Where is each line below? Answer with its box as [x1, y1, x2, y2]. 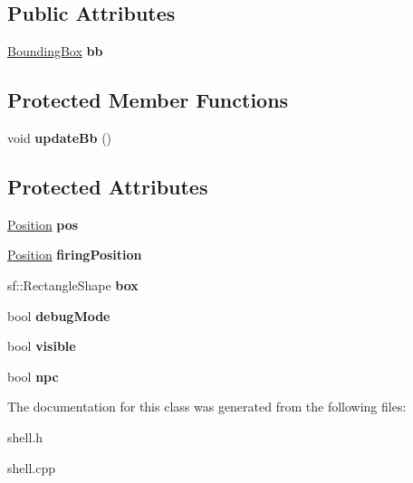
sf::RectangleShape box [7, 275, 139, 294]
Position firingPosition [7, 245, 142, 264]
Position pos [7, 214, 79, 233]
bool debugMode [7, 306, 110, 325]
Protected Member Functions [7, 86, 289, 114]
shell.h [7, 427, 43, 446]
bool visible [7, 336, 76, 355]
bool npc [7, 366, 59, 385]
